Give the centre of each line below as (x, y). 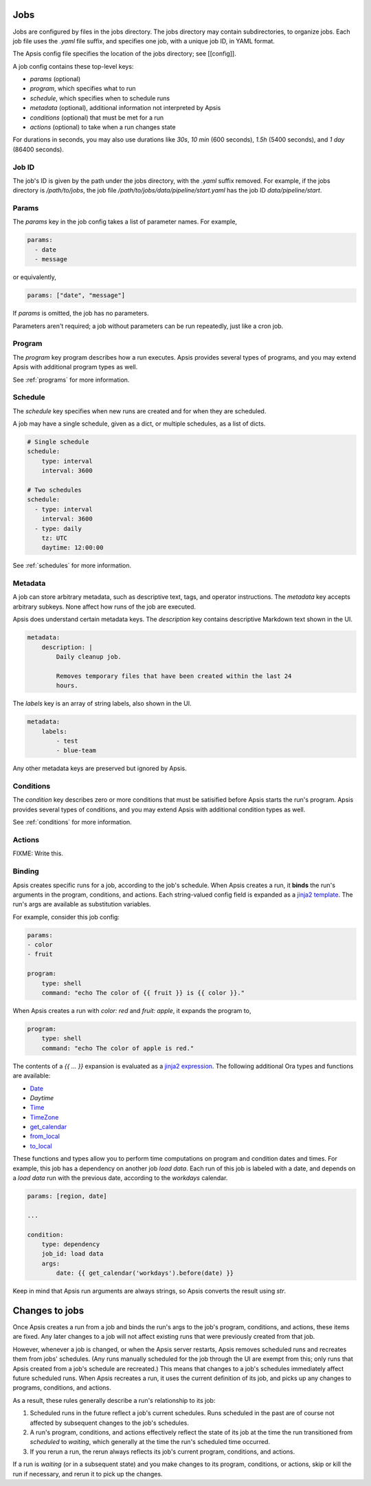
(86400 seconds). (38, 149)
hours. (67, 686)
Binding (26, 871)
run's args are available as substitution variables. (82, 904)
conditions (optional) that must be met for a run (97, 118)
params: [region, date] (67, 1196)
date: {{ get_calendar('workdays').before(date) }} (145, 1273)
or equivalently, (34, 277)
